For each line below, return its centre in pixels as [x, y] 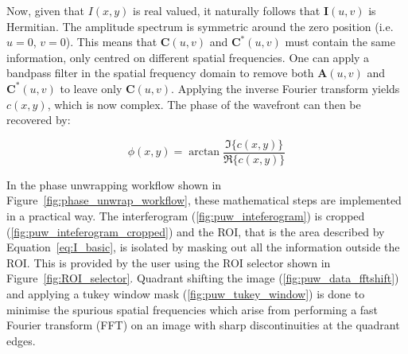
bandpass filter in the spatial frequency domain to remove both [160, 73]
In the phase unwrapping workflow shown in [114, 184]
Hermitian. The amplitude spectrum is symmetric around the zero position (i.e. [200, 26]
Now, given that [45, 10]
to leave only [91, 88]
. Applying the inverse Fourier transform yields [286, 88]
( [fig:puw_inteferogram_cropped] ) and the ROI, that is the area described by [196, 231]
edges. [21, 340]
